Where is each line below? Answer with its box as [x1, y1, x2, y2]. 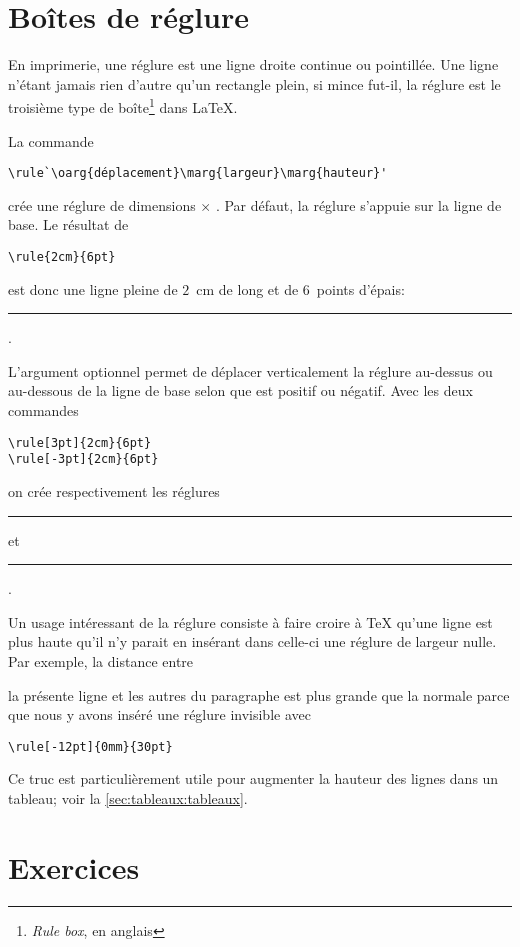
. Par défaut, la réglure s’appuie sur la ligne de [215, 194, 502, 215]
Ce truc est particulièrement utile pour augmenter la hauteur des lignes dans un [8, 768, 499, 789]
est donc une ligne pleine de [8, 278, 178, 299]
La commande [8, 130, 94, 151]
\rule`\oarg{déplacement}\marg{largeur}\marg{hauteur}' [8, 166, 388, 181]
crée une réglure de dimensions [8, 194, 196, 215]
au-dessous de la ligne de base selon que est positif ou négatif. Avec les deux [8, 380, 473, 401]
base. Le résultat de [8, 214, 129, 235]
